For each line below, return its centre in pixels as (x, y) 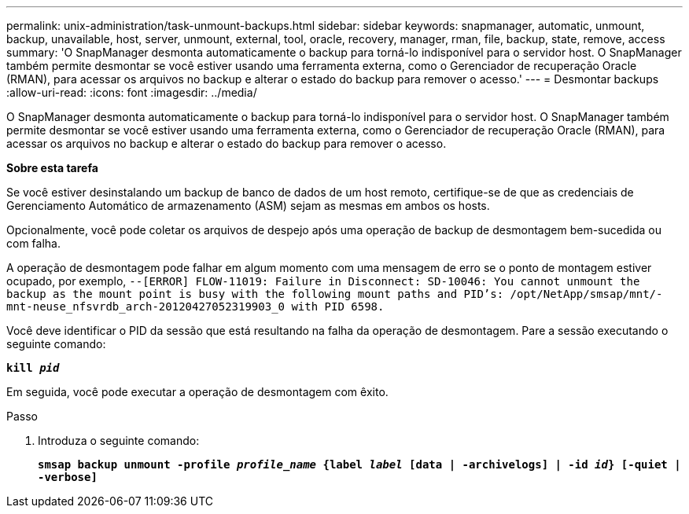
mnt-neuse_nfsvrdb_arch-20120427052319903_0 (146, 307)
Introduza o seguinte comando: (119, 441)
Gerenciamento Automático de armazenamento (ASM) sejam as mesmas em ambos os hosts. (248, 206)
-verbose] (68, 477)
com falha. (33, 243)
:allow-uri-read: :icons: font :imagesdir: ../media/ (132, 92)
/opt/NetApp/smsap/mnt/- (586, 294)
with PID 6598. (338, 307)
